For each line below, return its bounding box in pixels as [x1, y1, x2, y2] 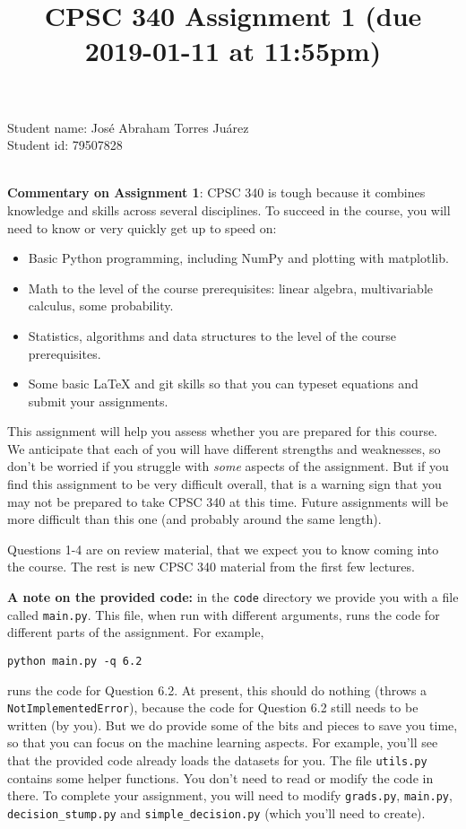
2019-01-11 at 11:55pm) [84, 32, 382, 69]
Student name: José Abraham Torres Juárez [7, 118, 249, 136]
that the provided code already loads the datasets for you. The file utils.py [7, 751, 427, 770]
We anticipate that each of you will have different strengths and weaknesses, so [7, 439, 441, 458]
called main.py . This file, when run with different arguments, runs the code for [7, 605, 440, 624]
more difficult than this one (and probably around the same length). [7, 510, 382, 528]
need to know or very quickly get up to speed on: [7, 218, 277, 237]
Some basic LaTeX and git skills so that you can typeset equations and [28, 374, 419, 393]
